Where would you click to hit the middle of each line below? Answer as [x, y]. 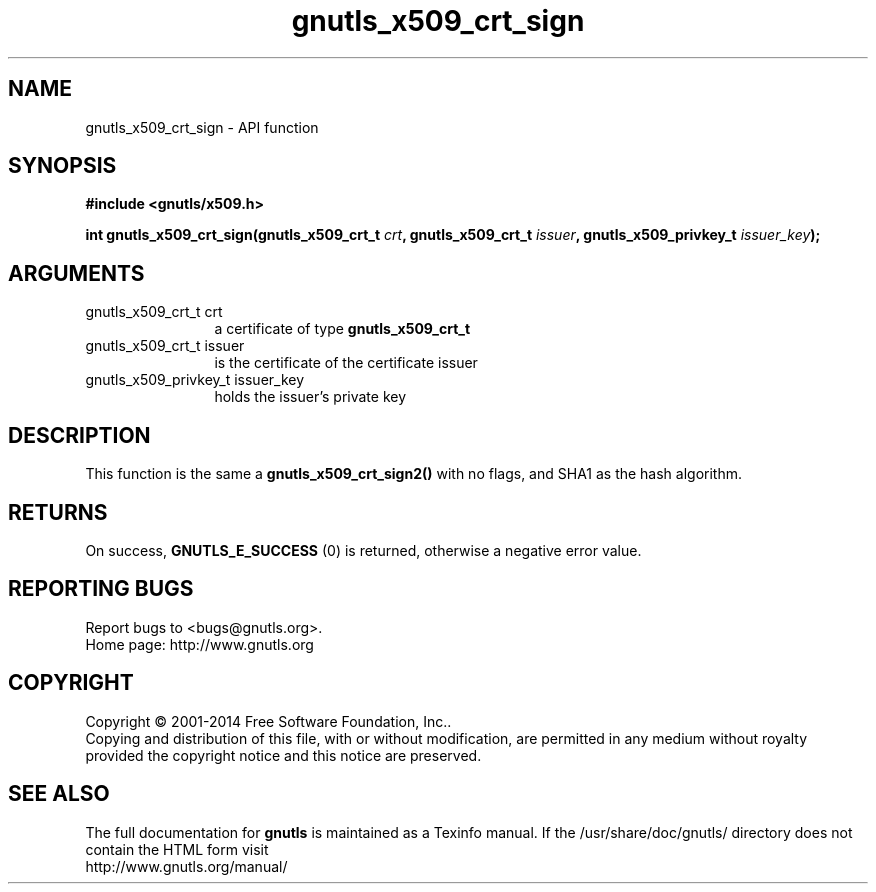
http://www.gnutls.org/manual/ [186, 866]
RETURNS [58, 512]
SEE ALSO [59, 794]
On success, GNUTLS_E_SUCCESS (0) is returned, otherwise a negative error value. [363, 550]
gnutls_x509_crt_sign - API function [202, 127]
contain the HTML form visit [177, 849]
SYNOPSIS [62, 166]
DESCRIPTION [79, 435]
